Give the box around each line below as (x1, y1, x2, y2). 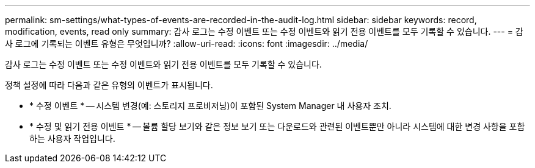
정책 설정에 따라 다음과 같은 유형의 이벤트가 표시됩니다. (5, 80, 213, 90)
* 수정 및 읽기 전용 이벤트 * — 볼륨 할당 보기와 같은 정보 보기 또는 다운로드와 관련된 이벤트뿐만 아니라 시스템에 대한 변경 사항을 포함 (29, 121, 525, 131)
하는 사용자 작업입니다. (29, 133, 115, 144)
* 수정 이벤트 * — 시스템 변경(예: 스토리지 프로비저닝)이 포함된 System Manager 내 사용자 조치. (29, 100, 391, 111)
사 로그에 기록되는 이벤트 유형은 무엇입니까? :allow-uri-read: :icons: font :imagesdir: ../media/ (5, 38, 368, 49)
